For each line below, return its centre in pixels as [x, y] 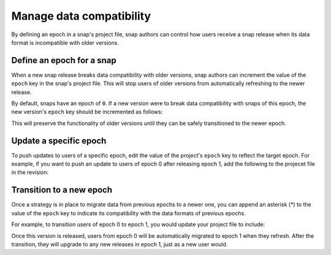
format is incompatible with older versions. [65, 42]
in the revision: [30, 172]
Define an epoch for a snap [64, 60]
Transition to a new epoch [62, 190]
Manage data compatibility [81, 16]
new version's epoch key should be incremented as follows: [87, 112]
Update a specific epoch [59, 141]
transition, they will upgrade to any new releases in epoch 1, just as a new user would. [120, 244]
